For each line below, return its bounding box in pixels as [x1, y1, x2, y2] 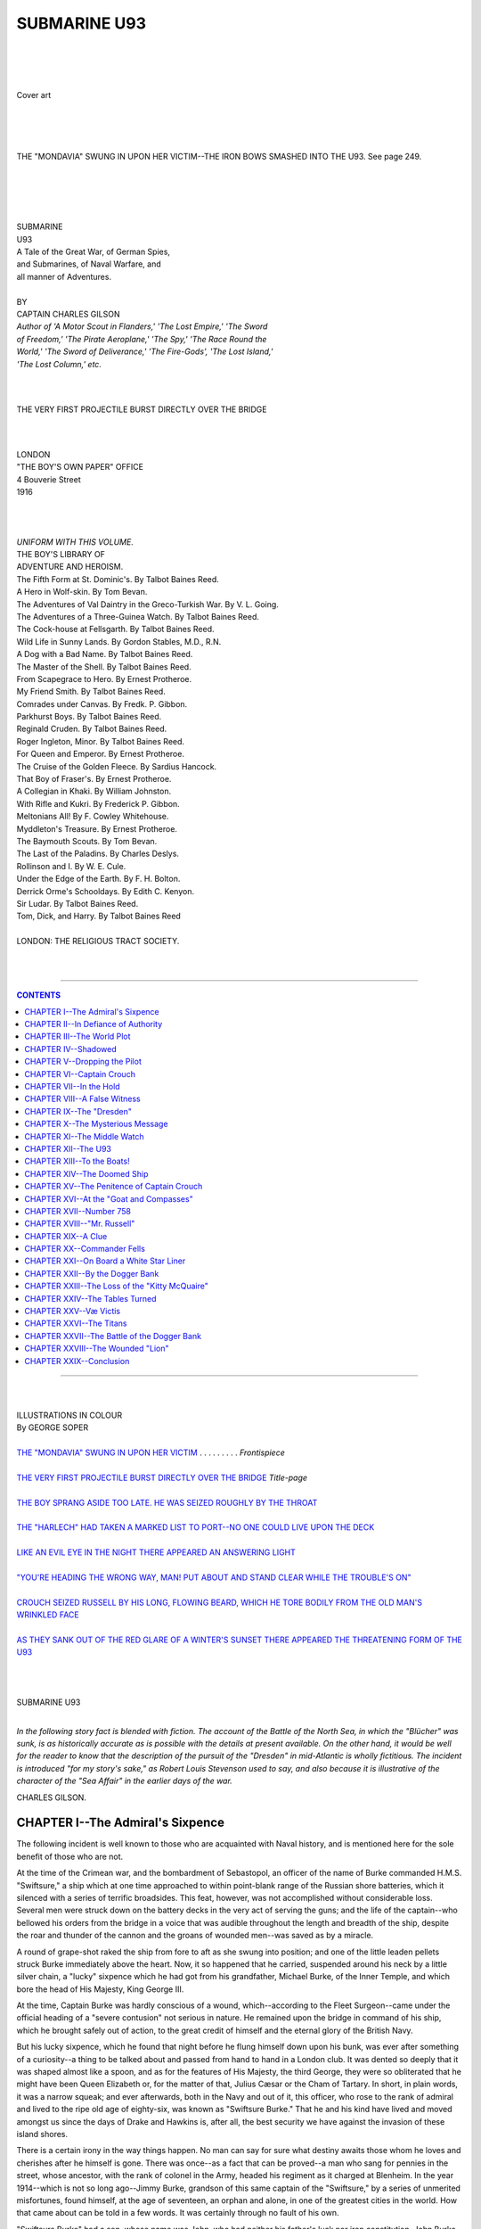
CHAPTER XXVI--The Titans [24, 1318, 128, 1328]
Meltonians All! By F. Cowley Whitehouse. [16, 811, 169, 822]
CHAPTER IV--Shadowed [24, 1043, 117, 1054]
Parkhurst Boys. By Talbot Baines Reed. [16, 711, 162, 722]
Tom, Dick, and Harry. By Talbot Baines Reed [16, 910, 182, 922]
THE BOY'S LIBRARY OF [16, 549, 106, 559]
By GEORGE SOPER [16, 1422, 89, 1433]
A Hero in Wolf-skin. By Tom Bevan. [16, 587, 148, 597]
